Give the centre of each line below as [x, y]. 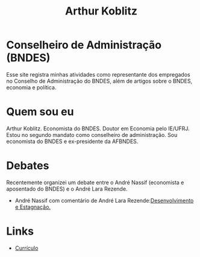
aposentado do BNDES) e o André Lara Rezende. [67, 189]
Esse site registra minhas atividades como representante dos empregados [98, 74]
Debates [28, 166]
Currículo [27, 248]
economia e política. [31, 87]
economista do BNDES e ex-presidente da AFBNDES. [72, 141]
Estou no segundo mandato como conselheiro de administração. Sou [92, 135]
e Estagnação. [33, 207]
